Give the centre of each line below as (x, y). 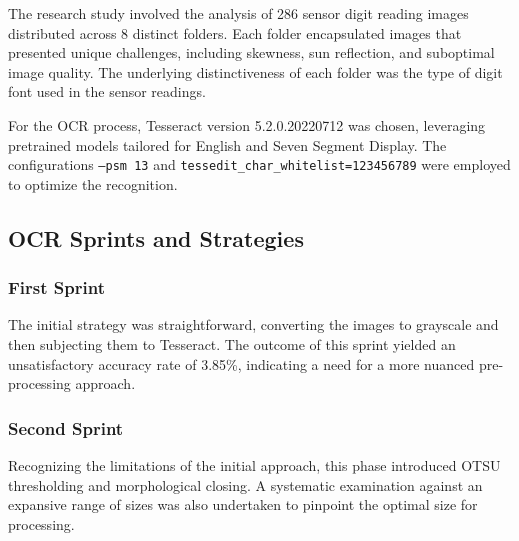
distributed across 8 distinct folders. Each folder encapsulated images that (235, 32)
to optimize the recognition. (93, 183)
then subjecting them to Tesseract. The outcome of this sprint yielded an (232, 344)
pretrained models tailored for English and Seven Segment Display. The (227, 144)
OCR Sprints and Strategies (156, 237)
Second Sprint (66, 427)
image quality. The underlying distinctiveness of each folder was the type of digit (255, 71)
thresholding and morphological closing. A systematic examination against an (245, 484)
